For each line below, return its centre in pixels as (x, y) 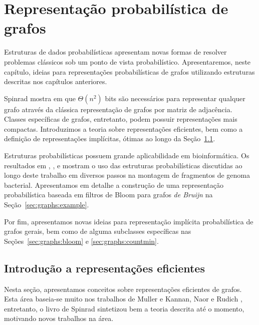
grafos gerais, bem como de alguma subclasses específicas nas (98, 231)
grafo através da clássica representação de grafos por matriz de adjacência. (118, 109)
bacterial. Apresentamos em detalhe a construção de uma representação (114, 185)
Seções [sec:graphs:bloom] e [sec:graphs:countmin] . (81, 241)
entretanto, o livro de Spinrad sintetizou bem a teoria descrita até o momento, (124, 308)
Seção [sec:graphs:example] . (47, 205)
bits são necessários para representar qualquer (175, 98)
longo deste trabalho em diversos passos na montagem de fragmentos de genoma (127, 175)
